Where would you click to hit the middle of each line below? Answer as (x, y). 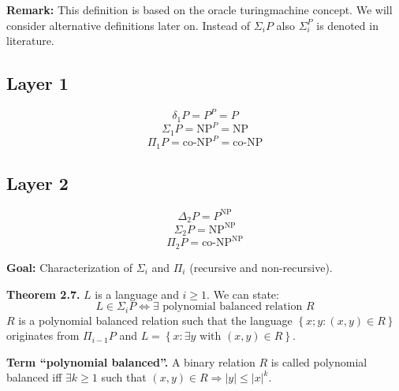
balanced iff (34, 377)
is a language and (137, 294)
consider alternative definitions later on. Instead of (129, 25)
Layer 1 (37, 83)
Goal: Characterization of (70, 267)
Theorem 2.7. (43, 294)
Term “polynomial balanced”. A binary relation (131, 361)
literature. (30, 41)
